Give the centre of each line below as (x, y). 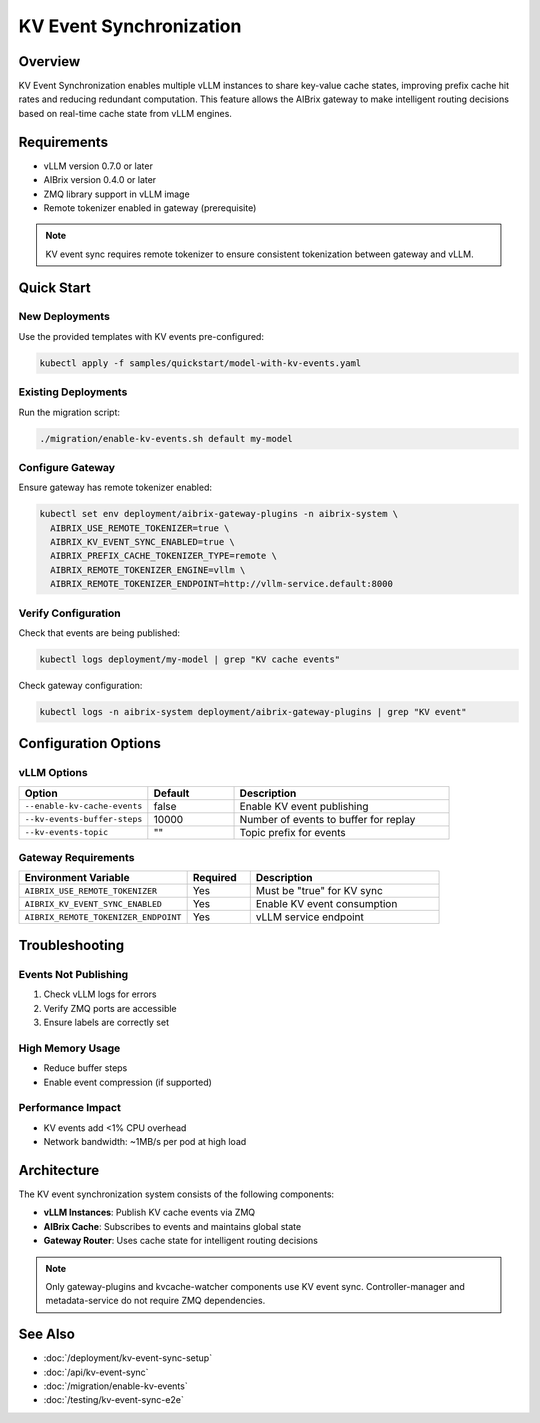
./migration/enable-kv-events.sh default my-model (166, 438)
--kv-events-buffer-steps (83, 819)
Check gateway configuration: (80, 685)
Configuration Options (90, 743)
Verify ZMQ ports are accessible (110, 1008)
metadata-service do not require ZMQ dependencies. (155, 1301)
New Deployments (64, 317)
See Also (46, 1334)
